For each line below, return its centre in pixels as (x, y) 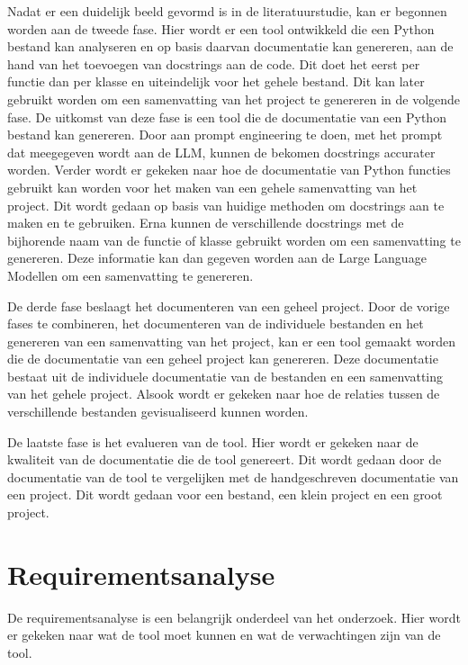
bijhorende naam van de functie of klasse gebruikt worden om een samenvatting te (234, 240)
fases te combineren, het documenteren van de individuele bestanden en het (216, 324)
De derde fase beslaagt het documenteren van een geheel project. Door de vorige (229, 306)
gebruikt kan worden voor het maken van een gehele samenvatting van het (212, 187)
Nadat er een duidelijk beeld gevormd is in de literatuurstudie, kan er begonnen (227, 11)
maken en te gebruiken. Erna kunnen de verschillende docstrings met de (206, 223)
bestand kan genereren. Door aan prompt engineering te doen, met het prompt (225, 135)
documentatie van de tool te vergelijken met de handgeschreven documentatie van (233, 476)
